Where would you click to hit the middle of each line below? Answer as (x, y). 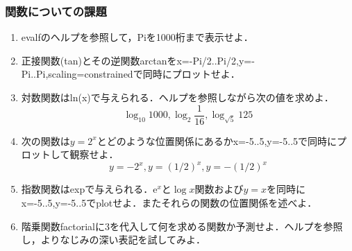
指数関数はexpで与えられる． (87, 189)
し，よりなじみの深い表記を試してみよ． (114, 240)
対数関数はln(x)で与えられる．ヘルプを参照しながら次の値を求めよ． (177, 97)
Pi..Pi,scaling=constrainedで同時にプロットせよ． (131, 74)
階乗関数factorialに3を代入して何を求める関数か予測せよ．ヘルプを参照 (182, 226)
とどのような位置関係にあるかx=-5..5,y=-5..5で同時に (217, 140)
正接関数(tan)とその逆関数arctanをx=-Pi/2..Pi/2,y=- (138, 60)
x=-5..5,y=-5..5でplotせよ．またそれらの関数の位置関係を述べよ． (169, 202)
